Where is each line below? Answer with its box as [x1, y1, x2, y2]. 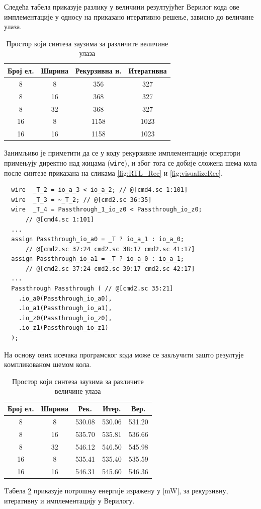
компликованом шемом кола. [4, 359, 92, 370]
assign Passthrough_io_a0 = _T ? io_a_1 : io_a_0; [11, 236, 184, 243]
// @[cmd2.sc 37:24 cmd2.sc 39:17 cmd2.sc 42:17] [25, 265, 195, 272]
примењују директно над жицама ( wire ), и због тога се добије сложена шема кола [4, 157, 257, 168]
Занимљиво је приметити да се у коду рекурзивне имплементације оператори [4, 148, 240, 158]
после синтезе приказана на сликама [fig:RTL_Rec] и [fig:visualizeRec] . [4, 167, 223, 178]
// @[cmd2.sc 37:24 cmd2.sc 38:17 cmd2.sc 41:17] [25, 245, 195, 253]
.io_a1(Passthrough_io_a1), [18, 305, 112, 312]
